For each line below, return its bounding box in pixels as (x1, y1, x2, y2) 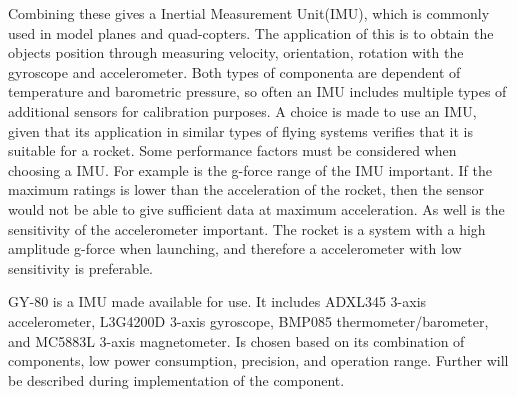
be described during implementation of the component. (8, 369, 345, 390)
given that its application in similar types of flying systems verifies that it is (8, 120, 474, 141)
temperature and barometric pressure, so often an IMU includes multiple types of (8, 81, 507, 102)
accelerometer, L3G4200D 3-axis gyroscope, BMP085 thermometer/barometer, (8, 310, 489, 331)
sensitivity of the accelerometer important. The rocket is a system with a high (8, 218, 486, 239)
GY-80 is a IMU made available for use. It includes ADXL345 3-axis (8, 291, 427, 312)
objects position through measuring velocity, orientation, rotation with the (8, 42, 464, 63)
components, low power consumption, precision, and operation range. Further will (8, 350, 509, 371)
